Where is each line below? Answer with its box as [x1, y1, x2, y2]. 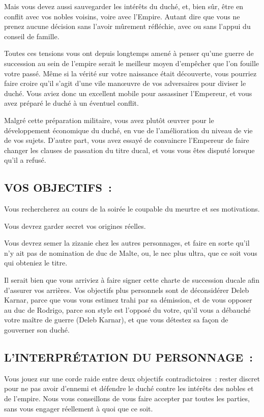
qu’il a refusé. [4, 155, 46, 165]
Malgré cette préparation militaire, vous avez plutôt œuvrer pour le [4, 114, 214, 125]
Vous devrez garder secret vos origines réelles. [4, 220, 146, 231]
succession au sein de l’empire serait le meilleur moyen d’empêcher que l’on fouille [4, 57, 259, 68]
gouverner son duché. [4, 324, 70, 335]
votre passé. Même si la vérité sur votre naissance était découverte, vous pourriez [4, 68, 257, 78]
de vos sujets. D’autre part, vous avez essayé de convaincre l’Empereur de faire [4, 135, 249, 145]
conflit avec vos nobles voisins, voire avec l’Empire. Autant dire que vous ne [4, 11, 240, 21]
